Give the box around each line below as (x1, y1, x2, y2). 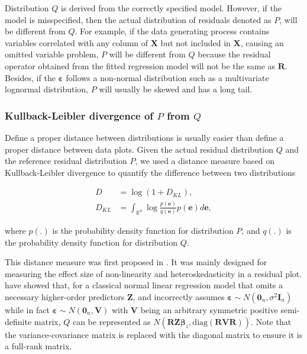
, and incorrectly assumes (133, 291, 225, 302)
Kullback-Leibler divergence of (5, 108, 154, 123)
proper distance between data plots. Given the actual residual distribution (5, 143, 274, 155)
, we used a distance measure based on (135, 155, 275, 167)
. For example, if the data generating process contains (75, 25, 270, 37)
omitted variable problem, (5, 48, 99, 60)
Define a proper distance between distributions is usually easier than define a (5, 131, 284, 143)
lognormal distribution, (5, 83, 88, 95)
